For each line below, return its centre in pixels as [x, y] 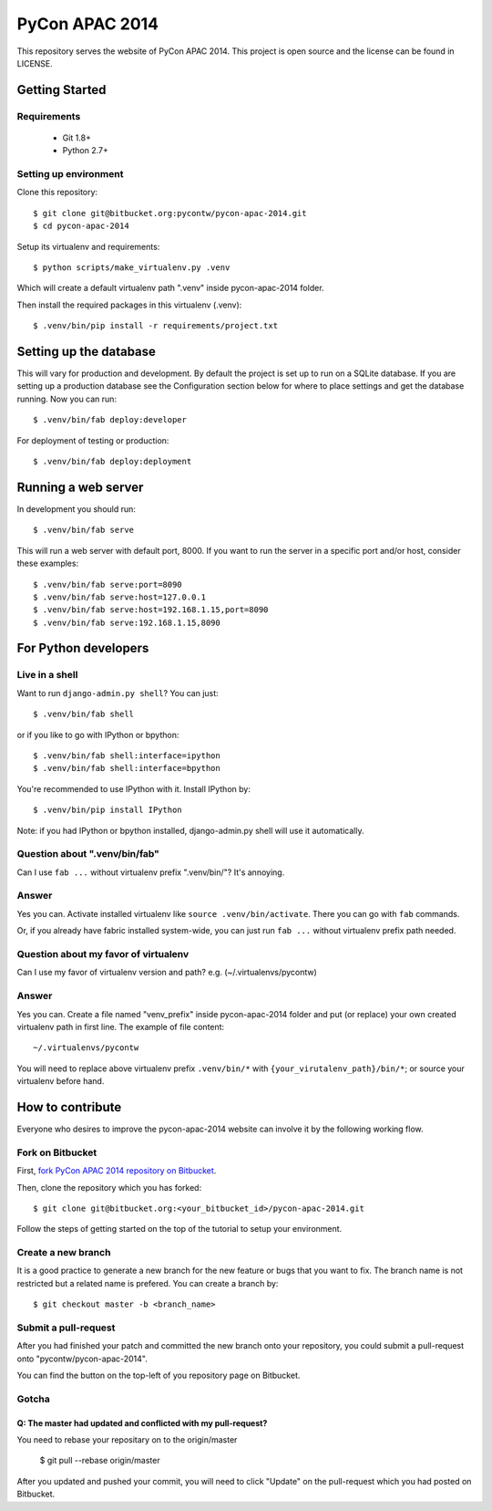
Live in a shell [47, 675]
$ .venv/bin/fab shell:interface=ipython [127, 756]
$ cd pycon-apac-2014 [81, 226]
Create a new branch [64, 1253]
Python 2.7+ [86, 151]
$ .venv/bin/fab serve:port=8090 [108, 584]
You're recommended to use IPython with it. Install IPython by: [133, 788]
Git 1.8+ [77, 138]
